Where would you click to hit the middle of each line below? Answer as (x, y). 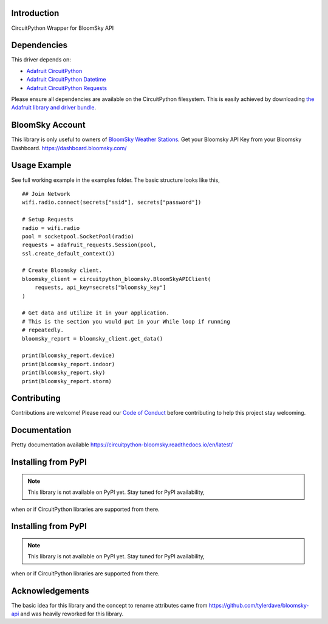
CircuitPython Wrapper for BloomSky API (63, 28)
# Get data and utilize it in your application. (96, 313)
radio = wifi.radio (51, 228)
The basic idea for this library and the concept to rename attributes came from (109, 605)
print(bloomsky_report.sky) (64, 373)
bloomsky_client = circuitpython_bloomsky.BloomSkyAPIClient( (117, 279)
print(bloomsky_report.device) (69, 355)
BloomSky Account (48, 125)
